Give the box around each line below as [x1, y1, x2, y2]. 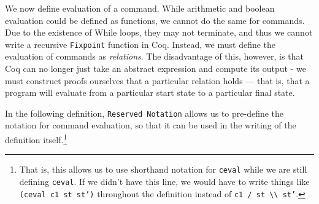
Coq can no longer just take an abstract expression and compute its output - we [5, 62, 306, 75]
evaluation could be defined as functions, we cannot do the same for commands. [5, 14, 305, 26]
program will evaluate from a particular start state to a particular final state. [5, 86, 295, 99]
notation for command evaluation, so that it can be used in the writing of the [5, 119, 296, 131]
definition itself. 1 [5, 131, 67, 146]
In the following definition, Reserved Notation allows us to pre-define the [5, 106, 284, 119]
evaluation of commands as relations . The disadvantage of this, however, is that [5, 50, 304, 63]
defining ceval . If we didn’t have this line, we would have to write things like [19, 175, 310, 187]
